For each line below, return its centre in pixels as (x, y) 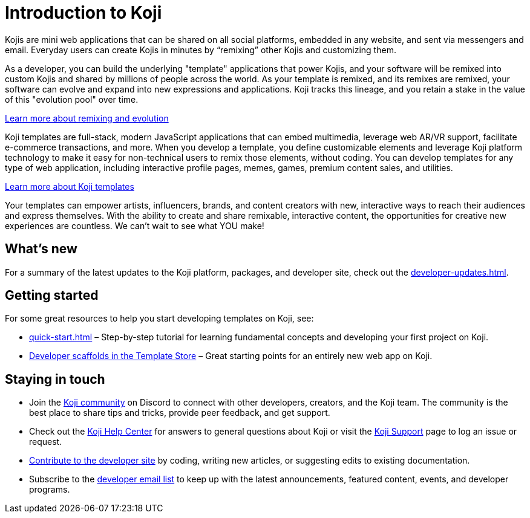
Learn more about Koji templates (70, 186)
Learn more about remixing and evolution (87, 118)
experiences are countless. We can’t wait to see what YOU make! (135, 225)
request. (46, 442)
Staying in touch (55, 379)
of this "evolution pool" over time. (72, 99)
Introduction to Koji (83, 13)
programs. (50, 490)
